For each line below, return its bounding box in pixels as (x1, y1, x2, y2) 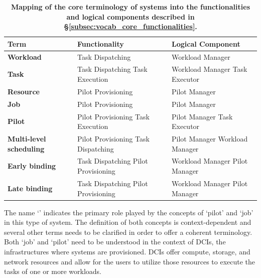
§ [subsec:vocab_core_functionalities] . (64, 21, 197, 32)
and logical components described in (66, 11, 195, 22)
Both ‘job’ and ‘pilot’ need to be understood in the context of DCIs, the (4, 236, 226, 247)
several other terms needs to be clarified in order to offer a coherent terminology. (4, 226, 252, 237)
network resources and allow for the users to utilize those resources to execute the (4, 256, 255, 266)
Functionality (77, 38, 124, 49)
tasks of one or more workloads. (4, 266, 101, 276)
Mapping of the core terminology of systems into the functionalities (11, 2, 250, 12)
